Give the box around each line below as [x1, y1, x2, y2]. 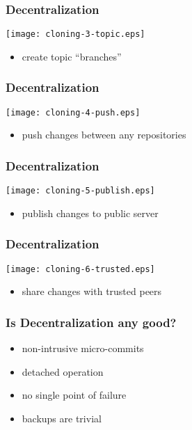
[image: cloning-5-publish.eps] [6, 186, 155, 196]
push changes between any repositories [22, 127, 186, 142]
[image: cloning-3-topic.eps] [6, 29, 145, 40]
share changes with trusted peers [22, 284, 162, 298]
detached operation [22, 364, 104, 379]
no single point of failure [22, 388, 127, 402]
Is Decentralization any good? [6, 313, 177, 331]
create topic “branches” [22, 49, 122, 63]
